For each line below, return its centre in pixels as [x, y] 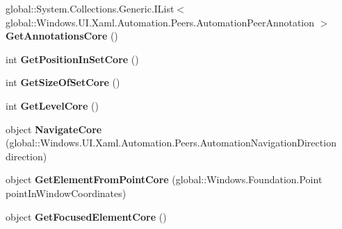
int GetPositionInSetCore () [72, 59]
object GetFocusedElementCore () [86, 216]
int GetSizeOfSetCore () [63, 82]
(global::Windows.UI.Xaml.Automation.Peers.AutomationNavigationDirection [171, 143]
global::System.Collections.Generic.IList [90, 8]
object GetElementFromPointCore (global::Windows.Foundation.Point [164, 179]
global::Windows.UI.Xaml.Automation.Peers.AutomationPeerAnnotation [160, 22]
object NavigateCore [54, 129]
